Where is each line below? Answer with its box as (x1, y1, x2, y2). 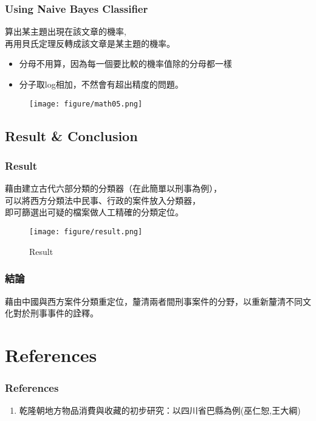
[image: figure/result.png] (29, 228, 143, 237)
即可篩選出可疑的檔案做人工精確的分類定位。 (5, 206, 184, 218)
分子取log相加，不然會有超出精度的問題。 (19, 78, 184, 90)
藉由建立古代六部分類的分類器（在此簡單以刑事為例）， (5, 182, 222, 195)
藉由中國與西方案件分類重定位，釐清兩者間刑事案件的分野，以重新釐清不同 (5, 294, 303, 307)
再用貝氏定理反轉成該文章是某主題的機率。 (5, 37, 175, 49)
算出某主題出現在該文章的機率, (5, 25, 126, 38)
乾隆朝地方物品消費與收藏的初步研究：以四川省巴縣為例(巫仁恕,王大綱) (19, 404, 301, 417)
